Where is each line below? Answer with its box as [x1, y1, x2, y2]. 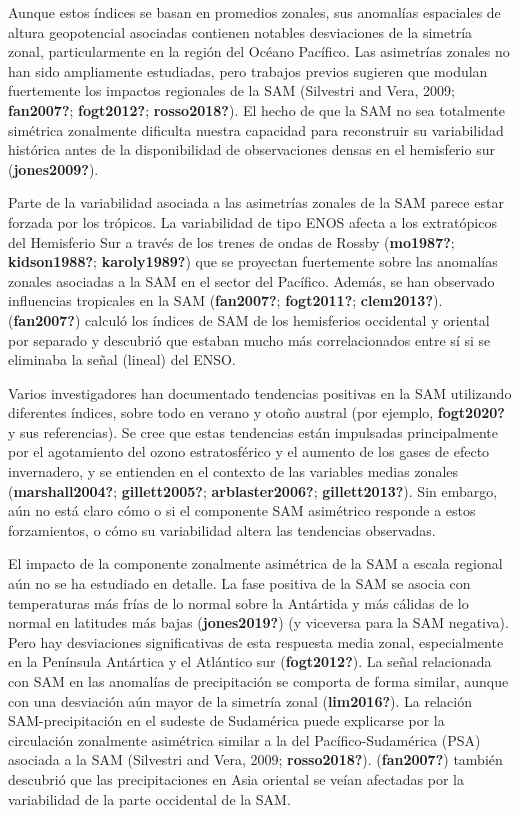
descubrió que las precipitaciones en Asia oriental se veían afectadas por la [8, 768, 464, 789]
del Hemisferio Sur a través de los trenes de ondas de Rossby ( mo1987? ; [8, 231, 455, 252]
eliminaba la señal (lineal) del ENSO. [8, 349, 236, 370]
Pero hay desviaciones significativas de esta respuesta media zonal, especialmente [8, 631, 504, 652]
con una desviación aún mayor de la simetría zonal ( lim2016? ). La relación [8, 690, 472, 711]
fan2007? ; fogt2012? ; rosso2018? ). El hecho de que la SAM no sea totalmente [8, 99, 505, 120]
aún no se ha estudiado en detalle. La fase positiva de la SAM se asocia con [8, 573, 471, 594]
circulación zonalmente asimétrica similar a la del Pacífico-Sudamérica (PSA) [8, 729, 481, 750]
